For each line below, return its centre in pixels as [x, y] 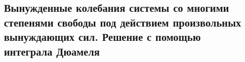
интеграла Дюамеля [52, 51]
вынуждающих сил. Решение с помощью [102, 37]
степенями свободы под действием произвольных [123, 22]
